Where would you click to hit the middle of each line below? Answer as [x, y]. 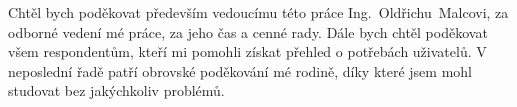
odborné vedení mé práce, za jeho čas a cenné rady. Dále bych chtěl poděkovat [248, 31]
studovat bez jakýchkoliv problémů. [116, 90]
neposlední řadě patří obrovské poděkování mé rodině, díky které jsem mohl [240, 70]
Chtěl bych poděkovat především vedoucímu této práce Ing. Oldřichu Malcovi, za [258, 12]
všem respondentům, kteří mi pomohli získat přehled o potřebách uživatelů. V [247, 51]
